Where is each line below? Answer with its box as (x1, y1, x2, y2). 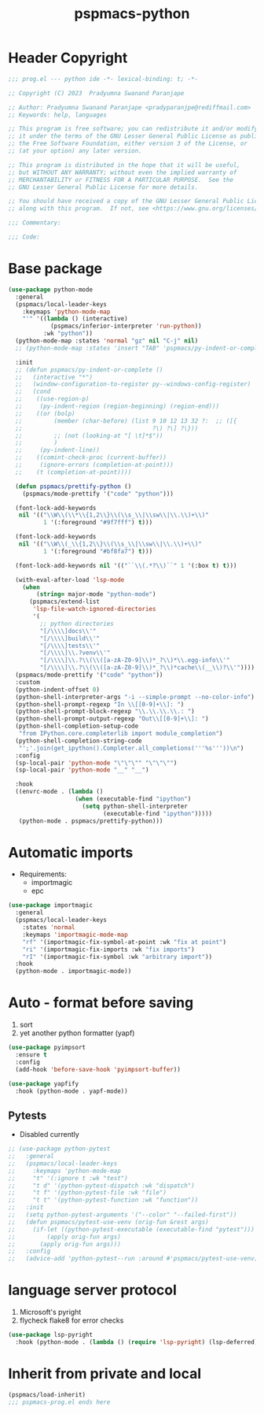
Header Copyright (8, 49, 128, 67)
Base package (8, 260, 103, 278)
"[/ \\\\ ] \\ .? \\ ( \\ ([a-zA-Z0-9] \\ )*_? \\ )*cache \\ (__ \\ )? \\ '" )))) (39, 664, 255, 672)
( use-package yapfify (8, 1079, 79, 1087)
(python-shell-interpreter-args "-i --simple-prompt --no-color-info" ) (15, 693, 255, 701)
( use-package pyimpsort (8, 1044, 86, 1052)
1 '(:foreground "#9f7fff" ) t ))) (42, 519, 153, 527)
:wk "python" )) (42, 330, 93, 338)
